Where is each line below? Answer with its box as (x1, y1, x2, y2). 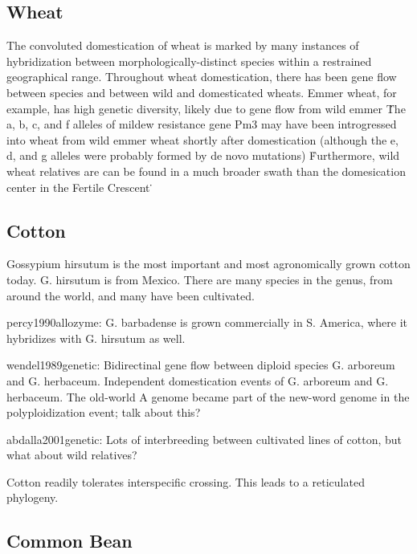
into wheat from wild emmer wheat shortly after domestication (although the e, (6, 131, 399, 148)
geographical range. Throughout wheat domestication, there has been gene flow (6, 68, 397, 85)
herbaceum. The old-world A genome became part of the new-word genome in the (6, 388, 410, 405)
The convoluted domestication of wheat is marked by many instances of (6, 37, 359, 54)
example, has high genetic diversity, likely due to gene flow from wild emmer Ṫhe (6, 100, 406, 116)
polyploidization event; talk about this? (6, 404, 201, 421)
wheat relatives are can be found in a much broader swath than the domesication (6, 162, 406, 179)
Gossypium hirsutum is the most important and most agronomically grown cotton (6, 255, 411, 272)
